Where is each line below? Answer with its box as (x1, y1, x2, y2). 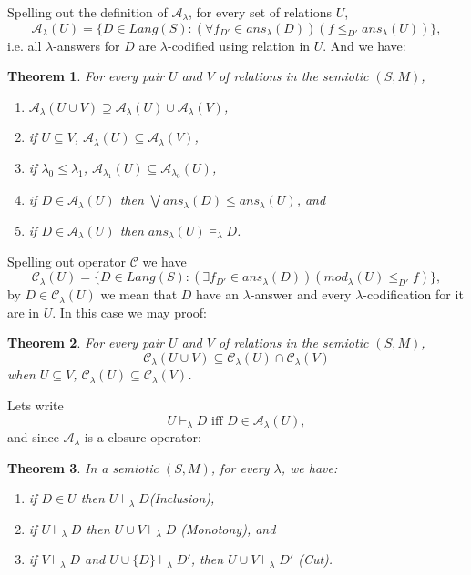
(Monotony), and (180, 519, 276, 538)
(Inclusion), (148, 489, 215, 508)
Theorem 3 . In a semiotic (7, 458, 159, 477)
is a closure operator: (84, 428, 201, 447)
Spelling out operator (7, 251, 127, 270)
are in (7, 302, 40, 321)
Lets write (7, 395, 64, 414)
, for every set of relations (189, 3, 332, 21)
